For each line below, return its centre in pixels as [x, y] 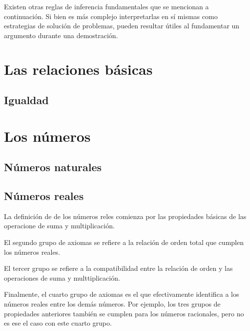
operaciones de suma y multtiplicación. [62, 277]
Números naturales [53, 167]
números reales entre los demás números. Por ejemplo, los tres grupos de [112, 304]
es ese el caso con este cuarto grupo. [58, 323]
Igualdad [26, 100]
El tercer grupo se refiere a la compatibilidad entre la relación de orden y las [118, 268]
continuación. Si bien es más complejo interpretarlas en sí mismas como [111, 16]
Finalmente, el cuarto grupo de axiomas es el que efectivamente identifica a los [122, 294]
